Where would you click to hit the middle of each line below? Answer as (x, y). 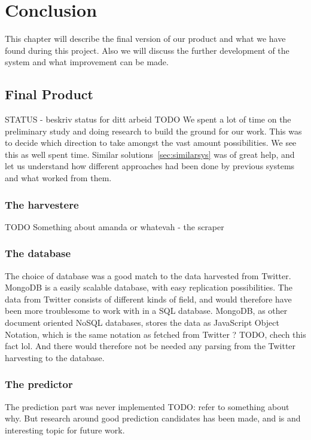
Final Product (49, 94)
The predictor (39, 384)
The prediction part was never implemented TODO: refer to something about (147, 406)
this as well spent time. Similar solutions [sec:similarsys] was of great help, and (150, 154)
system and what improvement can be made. (87, 62)
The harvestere (42, 204)
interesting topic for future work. (65, 430)
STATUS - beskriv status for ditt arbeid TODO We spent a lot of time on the (148, 119)
